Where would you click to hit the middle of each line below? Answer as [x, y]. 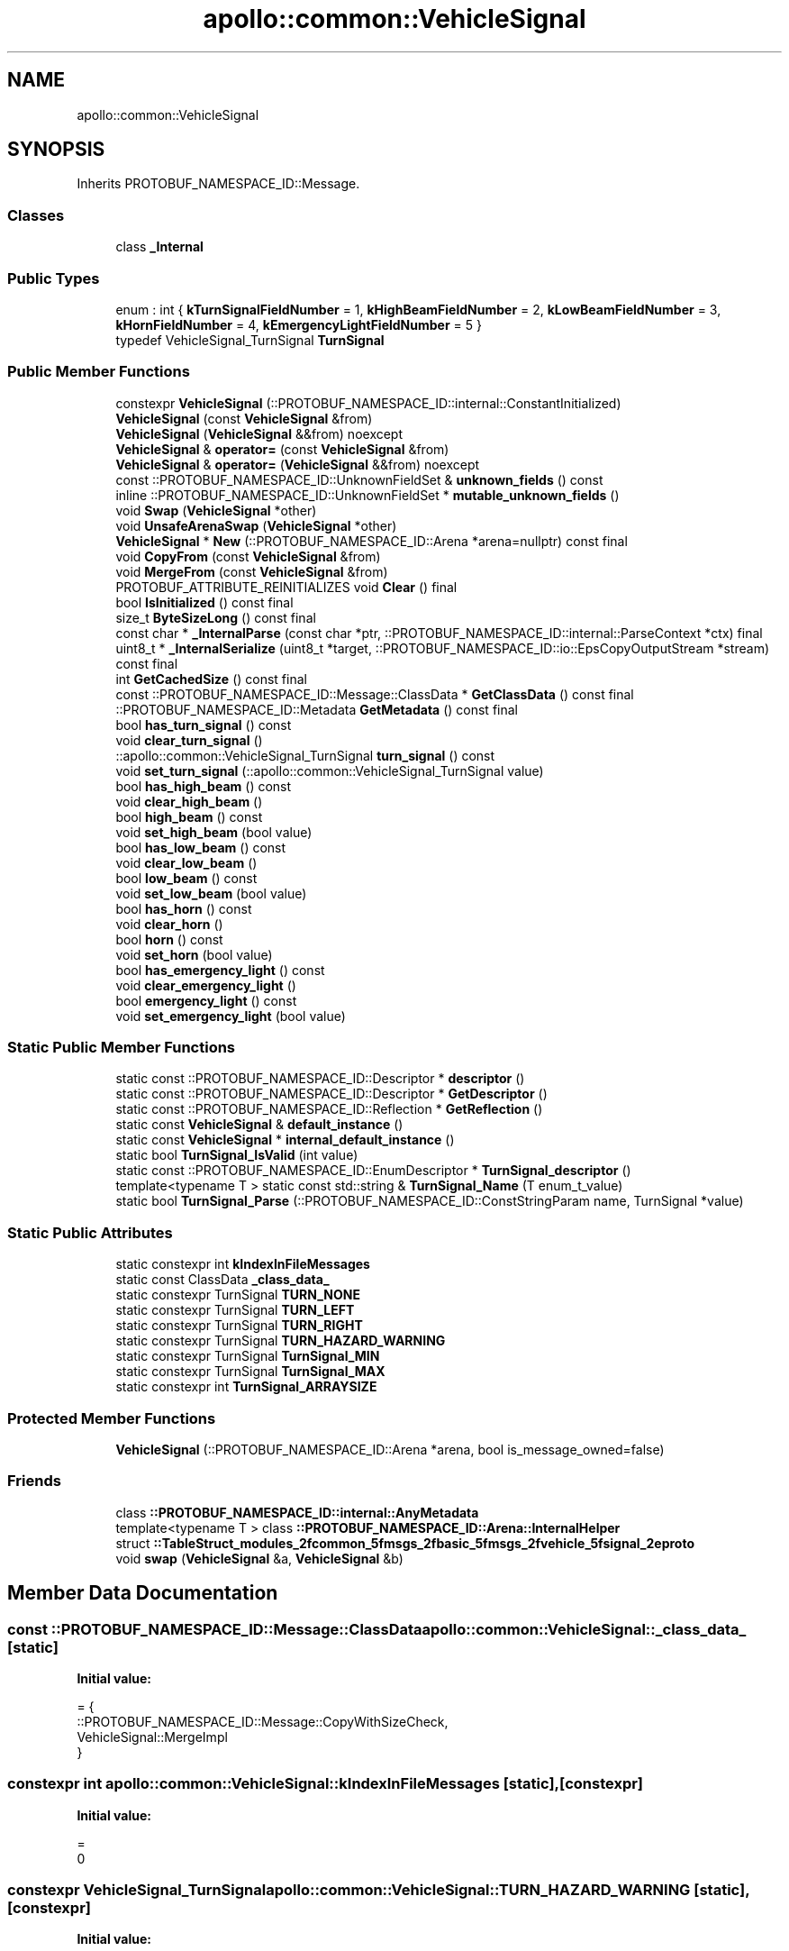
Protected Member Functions [112, 1418]
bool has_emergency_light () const [220, 970]
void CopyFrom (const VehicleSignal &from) [248, 556]
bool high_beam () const [189, 816]
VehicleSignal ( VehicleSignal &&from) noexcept [259, 433]
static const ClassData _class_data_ [222, 1280]
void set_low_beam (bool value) [211, 893]
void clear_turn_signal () [189, 740]
